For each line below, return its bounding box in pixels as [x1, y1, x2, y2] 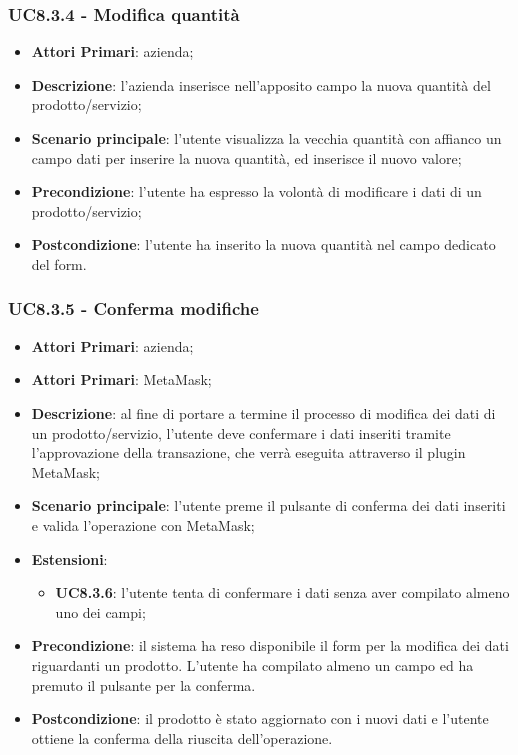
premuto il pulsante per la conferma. [31, 674, 256, 695]
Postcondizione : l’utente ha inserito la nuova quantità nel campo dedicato [31, 234, 496, 255]
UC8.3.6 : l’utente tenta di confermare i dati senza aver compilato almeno [55, 582, 510, 603]
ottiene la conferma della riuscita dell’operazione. [31, 727, 333, 748]
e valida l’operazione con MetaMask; [31, 514, 255, 535]
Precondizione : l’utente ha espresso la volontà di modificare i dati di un [31, 181, 482, 202]
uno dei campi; [55, 601, 146, 622]
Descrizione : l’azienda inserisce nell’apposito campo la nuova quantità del [31, 74, 491, 95]
